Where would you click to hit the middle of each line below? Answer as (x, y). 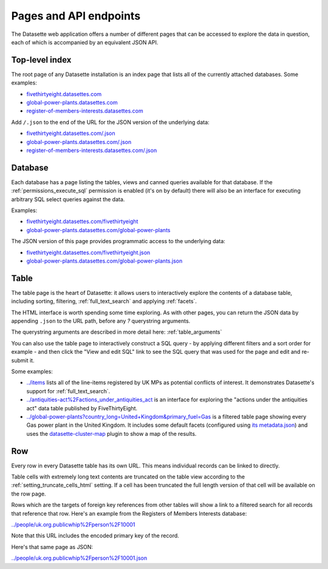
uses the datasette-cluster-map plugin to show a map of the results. (111, 433)
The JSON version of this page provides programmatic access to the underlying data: (118, 241)
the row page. (29, 494)
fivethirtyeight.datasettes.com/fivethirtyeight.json (88, 252)
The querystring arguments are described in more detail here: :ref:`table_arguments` (117, 332)
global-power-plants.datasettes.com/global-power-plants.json (104, 261)
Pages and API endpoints (76, 16)
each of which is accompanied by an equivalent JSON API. (85, 42)
